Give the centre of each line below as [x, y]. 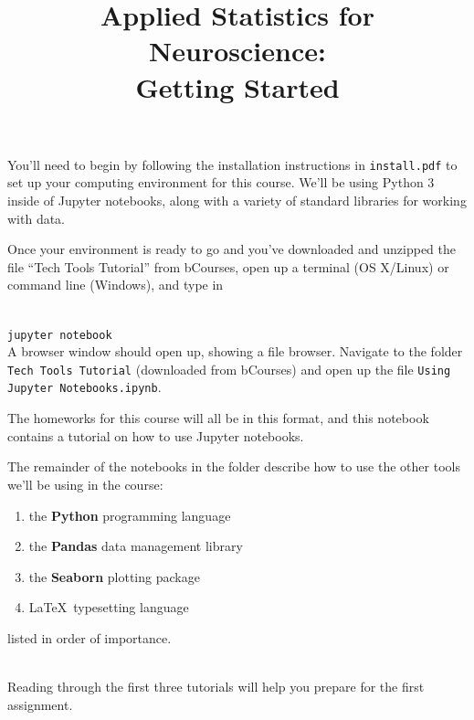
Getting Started [237, 86]
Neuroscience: [237, 51]
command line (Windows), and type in [116, 285]
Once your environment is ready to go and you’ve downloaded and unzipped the [232, 249]
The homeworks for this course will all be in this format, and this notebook [218, 418]
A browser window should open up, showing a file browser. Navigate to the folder [235, 351]
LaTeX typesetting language [109, 607]
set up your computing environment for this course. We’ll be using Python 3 [221, 182]
